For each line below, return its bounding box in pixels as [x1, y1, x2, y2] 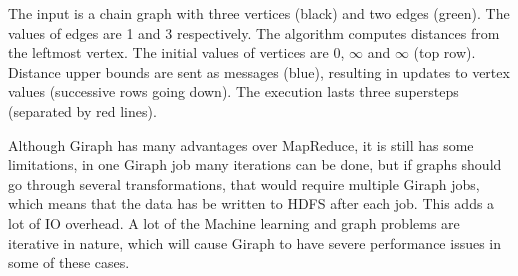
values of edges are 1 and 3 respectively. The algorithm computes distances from [8, 22, 500, 43]
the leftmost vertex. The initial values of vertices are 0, [8, 42, 345, 63]
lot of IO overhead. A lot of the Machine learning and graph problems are [8, 212, 460, 233]
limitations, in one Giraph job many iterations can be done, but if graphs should [8, 154, 502, 175]
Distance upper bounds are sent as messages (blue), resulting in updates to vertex [8, 61, 510, 82]
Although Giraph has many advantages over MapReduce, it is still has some [8, 134, 474, 155]
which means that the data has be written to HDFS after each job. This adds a [8, 193, 495, 214]
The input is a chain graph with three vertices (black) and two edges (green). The [8, 3, 510, 23]
